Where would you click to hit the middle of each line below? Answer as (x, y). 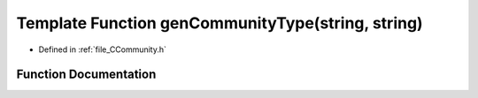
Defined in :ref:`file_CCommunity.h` (103, 49)
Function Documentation (86, 75)
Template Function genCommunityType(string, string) (220, 23)
